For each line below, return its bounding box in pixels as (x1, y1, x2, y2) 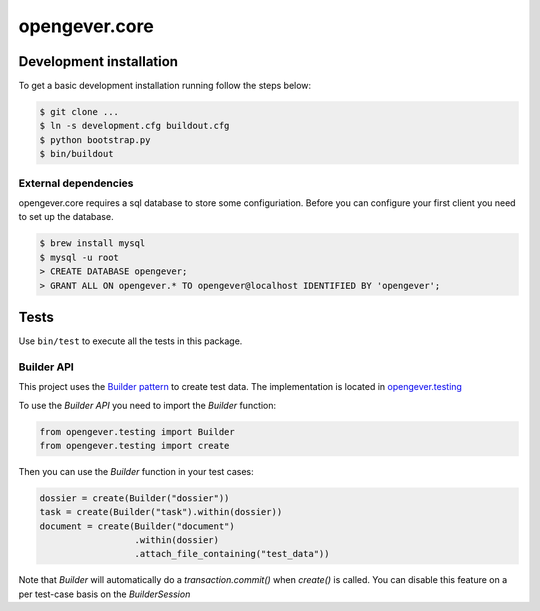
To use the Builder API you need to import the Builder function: (18, 399, 277, 411)
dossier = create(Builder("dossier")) (39, 492, 230, 504)
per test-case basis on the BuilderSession (18, 588, 191, 600)
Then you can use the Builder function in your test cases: (18, 465, 254, 477)
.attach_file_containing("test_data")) (134, 548, 330, 560)
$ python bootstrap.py (39, 134, 151, 145)
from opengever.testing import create (39, 440, 230, 451)
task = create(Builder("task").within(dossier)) (39, 506, 283, 518)
